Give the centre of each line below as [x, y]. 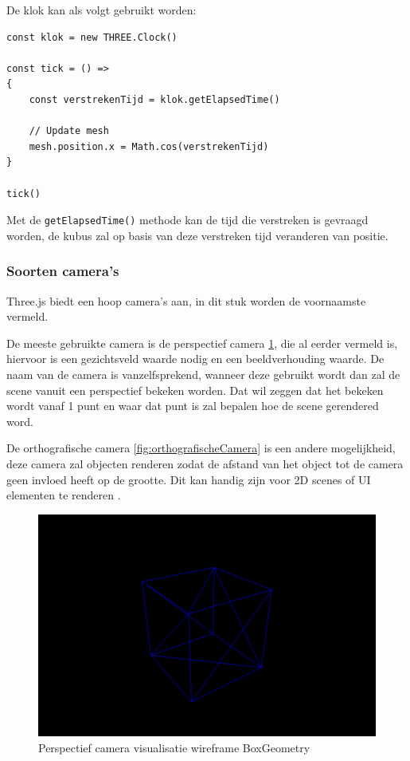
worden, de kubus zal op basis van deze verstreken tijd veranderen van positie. [197, 235]
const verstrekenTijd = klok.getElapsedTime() [154, 99]
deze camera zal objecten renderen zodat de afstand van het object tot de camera [205, 463]
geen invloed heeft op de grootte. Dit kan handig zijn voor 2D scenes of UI [189, 479]
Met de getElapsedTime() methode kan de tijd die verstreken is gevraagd [187, 220]
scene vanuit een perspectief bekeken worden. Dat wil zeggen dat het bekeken [195, 390]
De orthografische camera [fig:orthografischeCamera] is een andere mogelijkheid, [201, 448]
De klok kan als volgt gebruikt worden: [102, 10]
